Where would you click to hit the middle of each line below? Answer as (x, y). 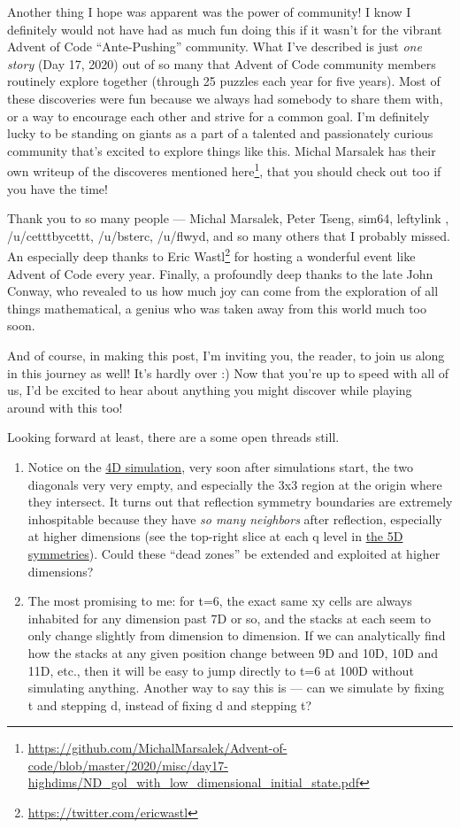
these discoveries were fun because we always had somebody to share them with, (225, 98)
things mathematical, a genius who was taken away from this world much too (217, 308)
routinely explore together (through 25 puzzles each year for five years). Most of (224, 81)
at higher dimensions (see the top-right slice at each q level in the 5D (215, 536)
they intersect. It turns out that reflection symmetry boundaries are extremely (240, 502)
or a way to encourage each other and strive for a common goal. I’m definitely (218, 116)
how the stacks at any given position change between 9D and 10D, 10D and (233, 652)
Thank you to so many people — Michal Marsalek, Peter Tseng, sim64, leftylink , (228, 218)
